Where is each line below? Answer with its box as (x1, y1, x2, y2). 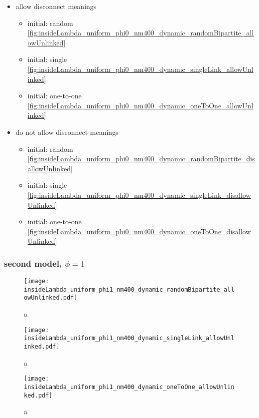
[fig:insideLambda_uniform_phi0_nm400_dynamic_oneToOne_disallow (27, 226, 251, 236)
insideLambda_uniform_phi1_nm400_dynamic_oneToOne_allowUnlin (24, 383, 235, 391)
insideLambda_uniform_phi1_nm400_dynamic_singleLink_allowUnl (24, 335, 235, 342)
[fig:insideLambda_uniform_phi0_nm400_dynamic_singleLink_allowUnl (27, 63, 254, 74)
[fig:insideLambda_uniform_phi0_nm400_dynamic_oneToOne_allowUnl (27, 100, 254, 110)
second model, (4, 257, 62, 269)
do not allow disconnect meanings (15, 126, 119, 137)
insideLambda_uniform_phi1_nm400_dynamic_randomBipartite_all (24, 286, 235, 293)
